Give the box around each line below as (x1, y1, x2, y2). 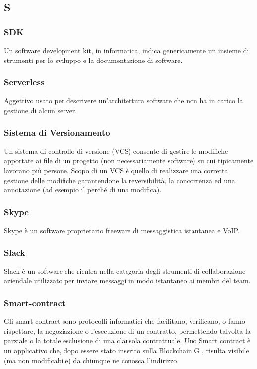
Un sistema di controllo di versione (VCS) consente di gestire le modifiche (4, 145, 228, 156)
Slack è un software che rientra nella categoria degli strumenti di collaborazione (4, 265, 246, 276)
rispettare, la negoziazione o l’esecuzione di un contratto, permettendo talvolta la (4, 325, 251, 336)
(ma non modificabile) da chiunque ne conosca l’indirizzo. (4, 355, 179, 365)
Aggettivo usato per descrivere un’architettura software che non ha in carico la (4, 95, 243, 106)
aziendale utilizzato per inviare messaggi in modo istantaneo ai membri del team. (4, 275, 251, 286)
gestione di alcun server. (4, 105, 77, 115)
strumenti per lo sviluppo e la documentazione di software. (4, 55, 183, 65)
